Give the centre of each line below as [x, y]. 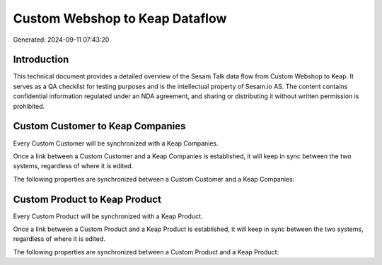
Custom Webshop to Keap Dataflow [120, 18]
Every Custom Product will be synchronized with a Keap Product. [108, 216]
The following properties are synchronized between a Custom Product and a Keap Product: [146, 252]
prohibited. [29, 106]
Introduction [41, 60]
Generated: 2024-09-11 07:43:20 [61, 40]
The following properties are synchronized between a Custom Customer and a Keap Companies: [154, 179]
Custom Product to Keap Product [87, 199]
